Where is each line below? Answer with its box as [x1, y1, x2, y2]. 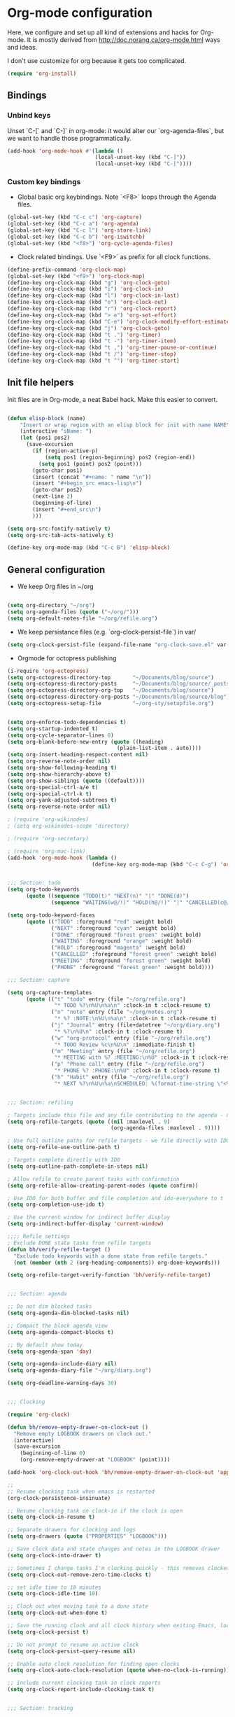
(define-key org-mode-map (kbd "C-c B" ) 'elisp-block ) [7, 544, 171, 551]
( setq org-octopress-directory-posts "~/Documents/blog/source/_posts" [7, 681, 233, 688]
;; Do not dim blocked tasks [7, 1303, 92, 1310]
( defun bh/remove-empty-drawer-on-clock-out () [7, 1424, 149, 1431]
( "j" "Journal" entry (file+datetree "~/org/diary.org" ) [51, 1022, 220, 1029]
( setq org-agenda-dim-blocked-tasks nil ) [7, 1309, 130, 1317]
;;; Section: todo [7, 880, 61, 887]
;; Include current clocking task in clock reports [7, 1679, 161, 1687]
